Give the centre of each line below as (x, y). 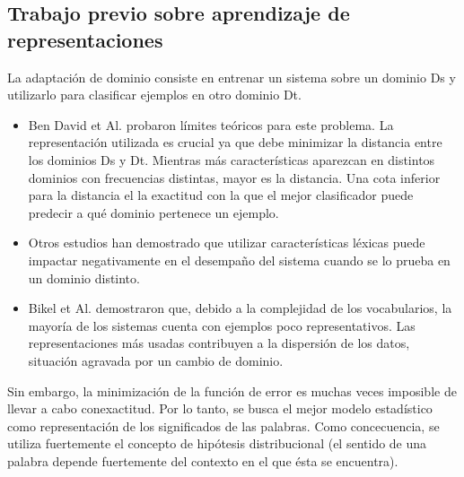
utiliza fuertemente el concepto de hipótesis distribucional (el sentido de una (217, 443)
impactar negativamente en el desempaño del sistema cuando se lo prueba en (239, 260)
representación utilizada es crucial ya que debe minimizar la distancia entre (235, 142)
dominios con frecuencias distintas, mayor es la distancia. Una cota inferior (234, 177)
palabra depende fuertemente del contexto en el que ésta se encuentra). (203, 460)
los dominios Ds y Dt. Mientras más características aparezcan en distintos (232, 159)
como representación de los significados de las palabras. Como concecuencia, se (223, 425)
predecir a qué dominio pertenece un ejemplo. (153, 212)
